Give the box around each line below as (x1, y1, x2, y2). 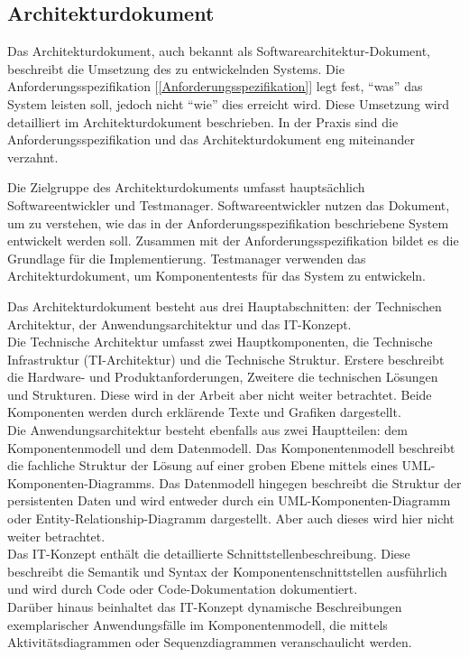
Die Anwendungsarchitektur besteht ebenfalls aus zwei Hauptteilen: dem (7, 421, 408, 440)
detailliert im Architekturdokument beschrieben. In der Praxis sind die (7, 112, 399, 131)
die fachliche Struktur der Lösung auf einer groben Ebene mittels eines (7, 456, 398, 475)
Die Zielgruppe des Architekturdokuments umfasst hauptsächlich (7, 178, 365, 197)
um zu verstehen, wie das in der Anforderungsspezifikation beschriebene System (7, 213, 449, 232)
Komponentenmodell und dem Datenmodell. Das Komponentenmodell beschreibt (7, 438, 455, 457)
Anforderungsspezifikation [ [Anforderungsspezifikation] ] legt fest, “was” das (7, 77, 423, 96)
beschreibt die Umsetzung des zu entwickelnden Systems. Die (7, 59, 345, 78)
